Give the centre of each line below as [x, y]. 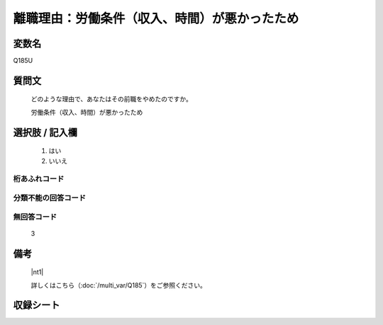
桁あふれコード [39, 179]
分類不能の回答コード [50, 198]
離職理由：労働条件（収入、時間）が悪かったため [156, 18]
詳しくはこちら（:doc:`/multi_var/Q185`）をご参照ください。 [119, 285]
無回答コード [35, 217]
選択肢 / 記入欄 [45, 132]
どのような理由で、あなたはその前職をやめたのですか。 [112, 99]
